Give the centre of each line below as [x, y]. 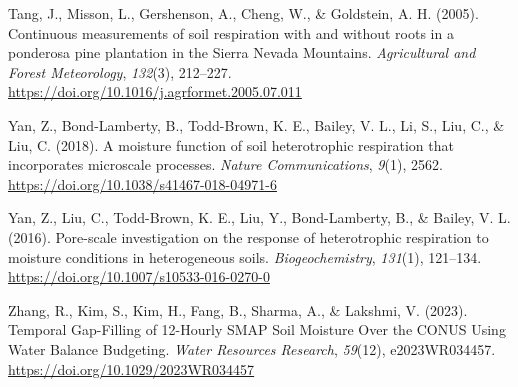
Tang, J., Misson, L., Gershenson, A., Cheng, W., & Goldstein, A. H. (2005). [243, 13]
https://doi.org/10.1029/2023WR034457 [131, 368]
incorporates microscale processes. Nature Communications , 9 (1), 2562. [225, 164]
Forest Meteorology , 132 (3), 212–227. [120, 71]
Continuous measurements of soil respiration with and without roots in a [231, 32]
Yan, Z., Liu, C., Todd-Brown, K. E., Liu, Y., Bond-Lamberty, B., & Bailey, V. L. [259, 217]
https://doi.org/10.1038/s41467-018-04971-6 [142, 183]
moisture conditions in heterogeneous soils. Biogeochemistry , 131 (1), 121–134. [245, 256]
